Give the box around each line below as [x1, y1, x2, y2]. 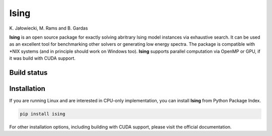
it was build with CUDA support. [9, 55, 76, 61]
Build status [9, 68, 48, 77]
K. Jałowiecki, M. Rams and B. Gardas [9, 25, 88, 31]
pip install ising [20, 111, 65, 117]
